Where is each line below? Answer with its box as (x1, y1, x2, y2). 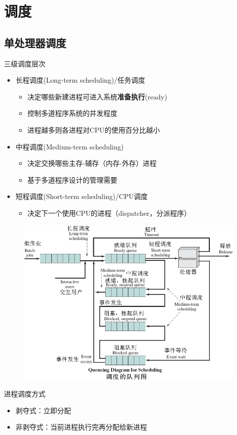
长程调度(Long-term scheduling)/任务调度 (15, 75, 145, 85)
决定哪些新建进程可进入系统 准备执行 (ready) (27, 91, 167, 101)
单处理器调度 (4, 35, 66, 50)
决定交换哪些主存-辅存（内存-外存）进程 (27, 158, 157, 168)
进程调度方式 (4, 388, 45, 399)
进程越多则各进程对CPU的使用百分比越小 (27, 124, 160, 135)
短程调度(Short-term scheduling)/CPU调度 (15, 191, 148, 201)
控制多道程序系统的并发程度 (27, 108, 118, 118)
